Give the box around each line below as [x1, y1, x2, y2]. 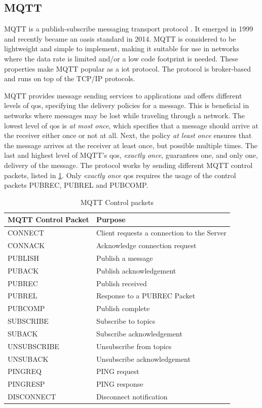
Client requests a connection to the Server [96, 227, 227, 238]
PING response [96, 379, 143, 389]
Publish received [96, 278, 147, 288]
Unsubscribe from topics [96, 341, 172, 351]
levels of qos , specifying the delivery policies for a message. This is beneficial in [4, 100, 249, 111]
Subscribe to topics [96, 316, 156, 326]
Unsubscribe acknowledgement [96, 353, 191, 364]
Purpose [96, 214, 126, 225]
